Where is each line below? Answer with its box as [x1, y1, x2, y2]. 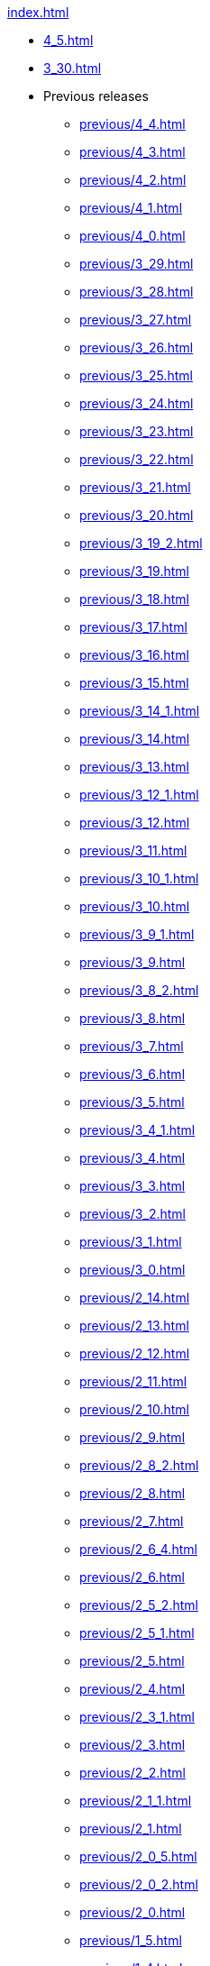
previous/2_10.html [79, 1402, 189, 1417]
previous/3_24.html [79, 396, 194, 411]
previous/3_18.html [79, 591, 189, 607]
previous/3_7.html [79, 1038, 184, 1054]
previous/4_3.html [79, 144, 186, 160]
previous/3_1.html [79, 1234, 182, 1249]
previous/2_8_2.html [79, 1458, 199, 1473]
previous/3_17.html [79, 619, 187, 635]
